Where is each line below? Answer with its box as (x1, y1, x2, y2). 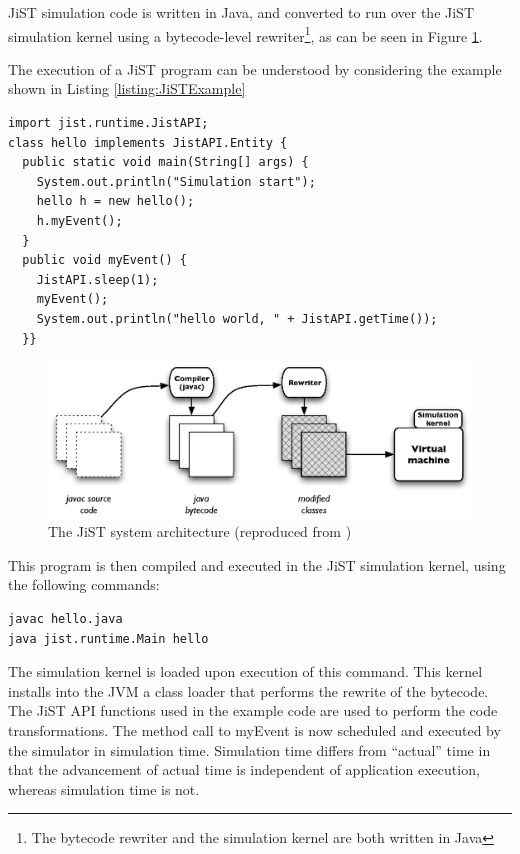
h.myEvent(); (36, 214, 123, 228)
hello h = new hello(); (36, 194, 195, 209)
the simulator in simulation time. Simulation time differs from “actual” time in (8, 739, 491, 760)
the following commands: (8, 574, 160, 595)
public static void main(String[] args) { (22, 155, 309, 170)
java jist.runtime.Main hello (8, 631, 209, 646)
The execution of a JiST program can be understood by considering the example (8, 58, 502, 79)
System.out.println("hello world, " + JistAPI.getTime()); (36, 311, 438, 326)
